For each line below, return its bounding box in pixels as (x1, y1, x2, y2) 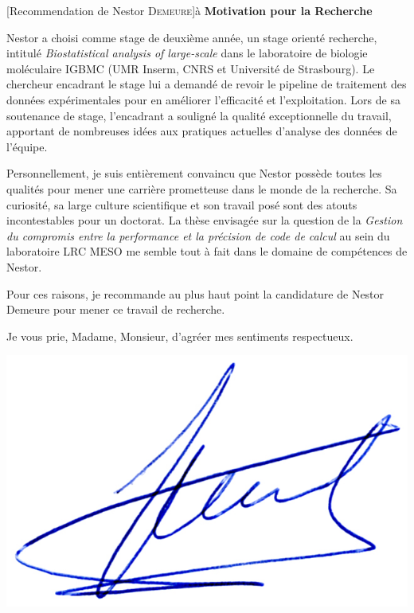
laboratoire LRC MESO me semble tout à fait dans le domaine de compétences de (6, 243, 408, 260)
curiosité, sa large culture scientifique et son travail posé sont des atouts (6, 196, 357, 213)
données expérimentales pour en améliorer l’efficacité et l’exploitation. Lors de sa (6, 91, 400, 107)
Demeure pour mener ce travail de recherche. (6, 301, 225, 318)
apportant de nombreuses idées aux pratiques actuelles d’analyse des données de (6, 123, 397, 139)
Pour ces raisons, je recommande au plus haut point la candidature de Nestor (6, 285, 385, 302)
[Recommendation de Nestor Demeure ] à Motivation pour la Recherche (6, 2, 373, 18)
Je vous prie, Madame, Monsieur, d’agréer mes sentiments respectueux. (6, 327, 353, 344)
